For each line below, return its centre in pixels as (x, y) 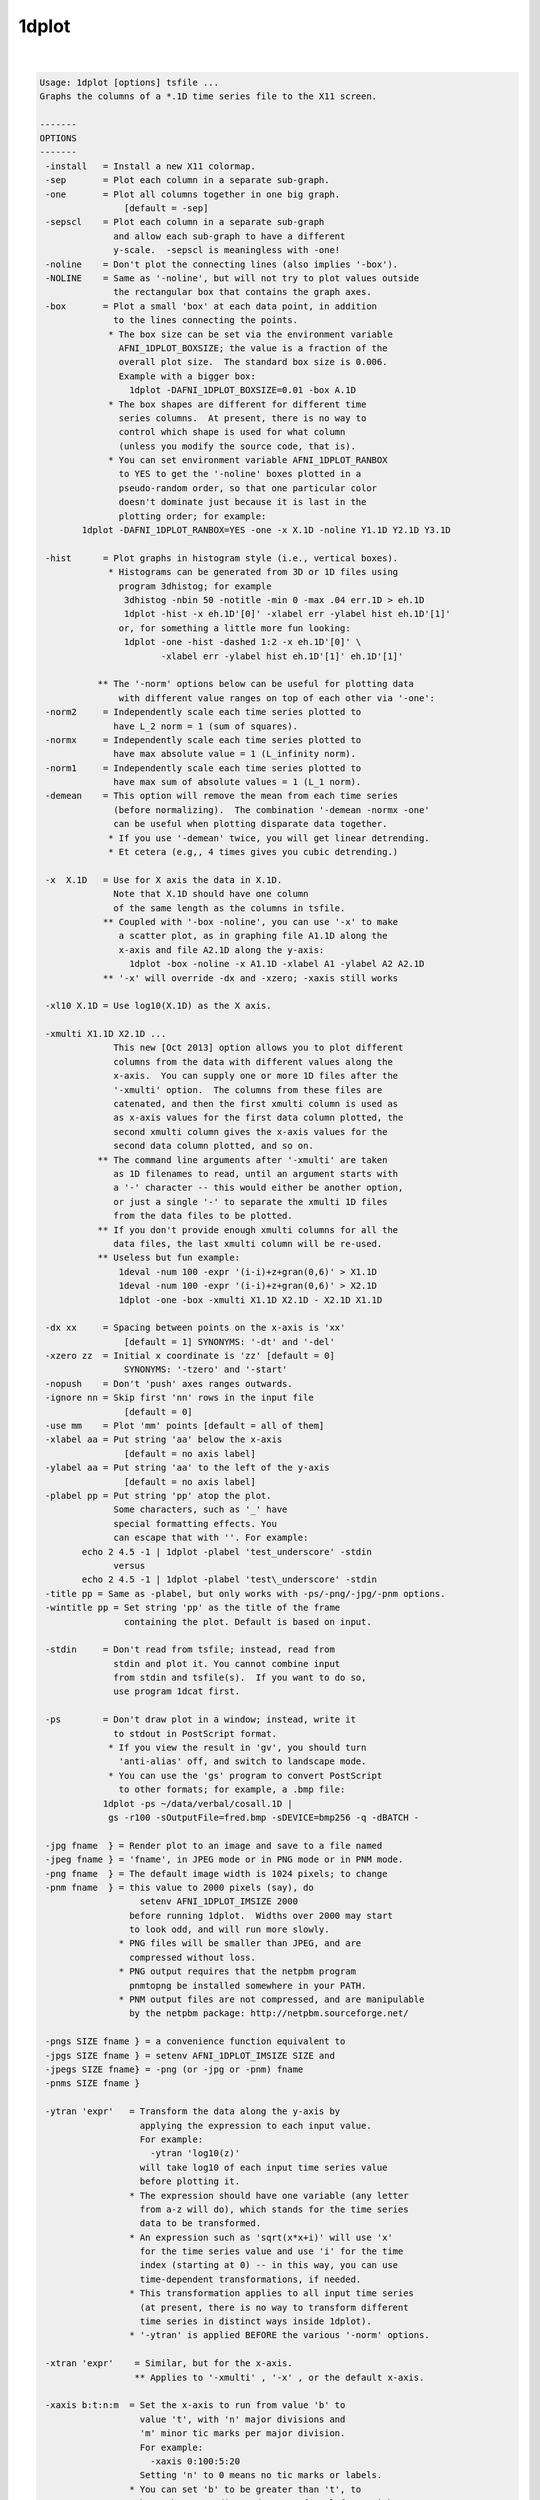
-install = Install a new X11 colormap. (151, 166)
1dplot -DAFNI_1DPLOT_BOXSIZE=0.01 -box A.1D (242, 390)
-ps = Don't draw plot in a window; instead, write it (201, 1719)
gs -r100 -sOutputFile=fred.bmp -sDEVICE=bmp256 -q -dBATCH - (264, 1817)
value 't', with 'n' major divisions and (242, 2419)
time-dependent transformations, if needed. (250, 2279)
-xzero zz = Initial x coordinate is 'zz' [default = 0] (190, 1356)
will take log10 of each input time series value (263, 2167)
